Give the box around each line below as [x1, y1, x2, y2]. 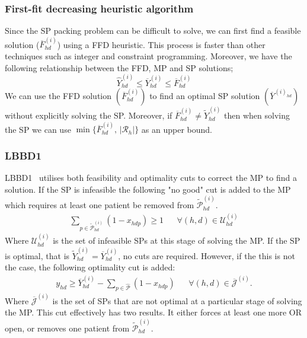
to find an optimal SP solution [149, 90, 260, 102]
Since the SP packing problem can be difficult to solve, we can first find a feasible [5, 24, 301, 37]
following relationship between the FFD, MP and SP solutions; [5, 61, 234, 74]
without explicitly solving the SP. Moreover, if [5, 109, 172, 122]
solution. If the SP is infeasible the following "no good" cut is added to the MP [5, 183, 291, 195]
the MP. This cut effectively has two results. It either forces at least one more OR [5, 306, 302, 318]
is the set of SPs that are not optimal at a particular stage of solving [52, 294, 302, 307]
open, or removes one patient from [5, 321, 130, 334]
